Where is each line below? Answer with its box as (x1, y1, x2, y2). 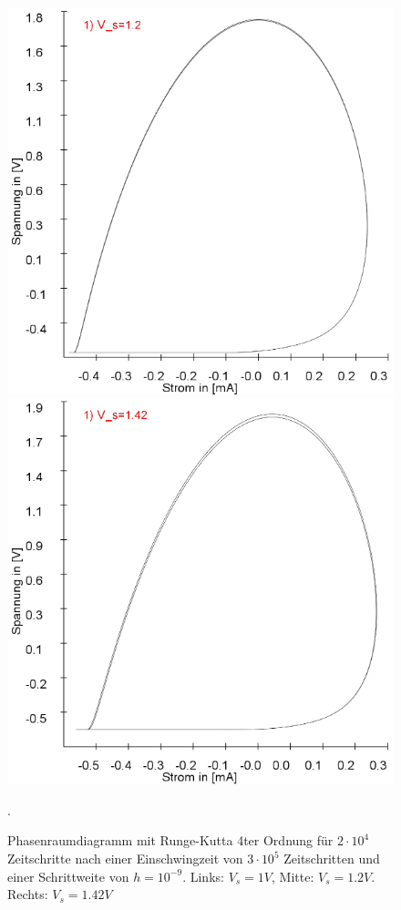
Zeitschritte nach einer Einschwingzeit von (7, 849, 243, 868)
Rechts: (7, 884, 48, 904)
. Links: (182, 866, 224, 885)
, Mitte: (272, 866, 314, 885)
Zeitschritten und (283, 849, 380, 868)
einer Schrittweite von (7, 866, 129, 885)
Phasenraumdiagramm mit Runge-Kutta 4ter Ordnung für (7, 831, 334, 850)
